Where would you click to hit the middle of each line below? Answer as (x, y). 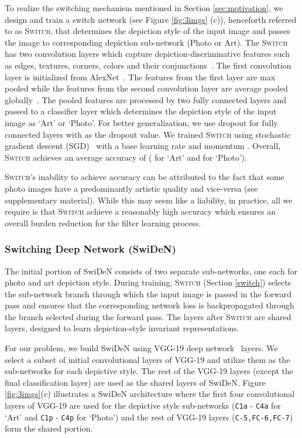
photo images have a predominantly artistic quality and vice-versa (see (131, 188)
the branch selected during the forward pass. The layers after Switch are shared (148, 316)
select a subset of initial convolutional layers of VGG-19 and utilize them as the (147, 359)
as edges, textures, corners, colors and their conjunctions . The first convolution (148, 65)
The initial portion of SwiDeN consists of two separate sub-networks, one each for (151, 271)
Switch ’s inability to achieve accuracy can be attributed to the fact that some (145, 177)
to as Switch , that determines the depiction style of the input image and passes (147, 31)
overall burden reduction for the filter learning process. (103, 223)
